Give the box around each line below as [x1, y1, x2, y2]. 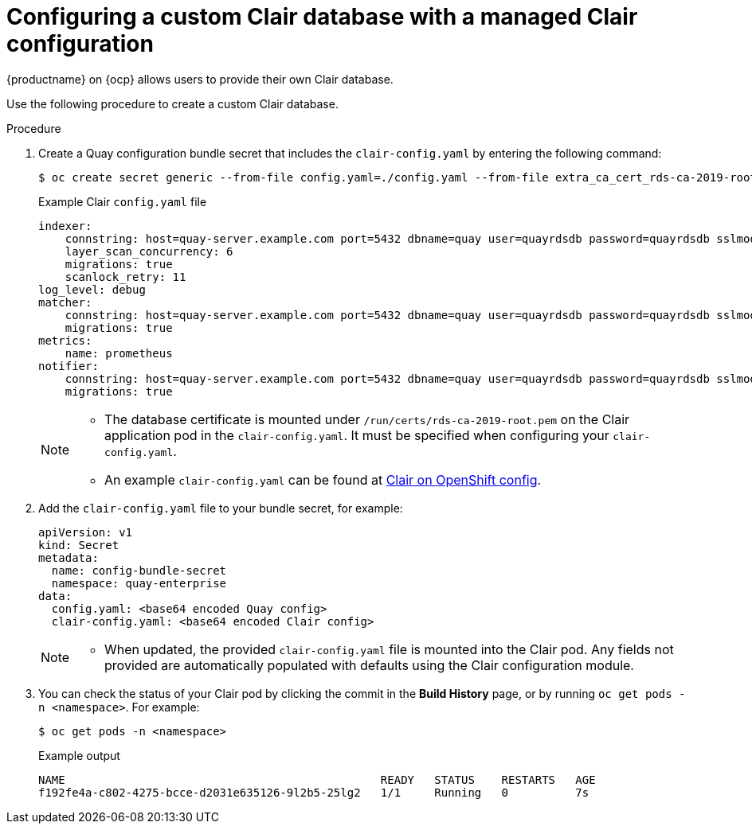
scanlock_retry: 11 [65, 270, 186, 283]
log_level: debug [38, 283, 146, 296]
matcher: [38, 295, 92, 309]
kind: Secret [38, 538, 119, 551]
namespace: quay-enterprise [51, 576, 227, 590]
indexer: [38, 219, 92, 232]
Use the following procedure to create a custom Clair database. [6, 96, 339, 111]
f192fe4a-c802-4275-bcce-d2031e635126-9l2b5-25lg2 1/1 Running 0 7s [38, 785, 589, 799]
